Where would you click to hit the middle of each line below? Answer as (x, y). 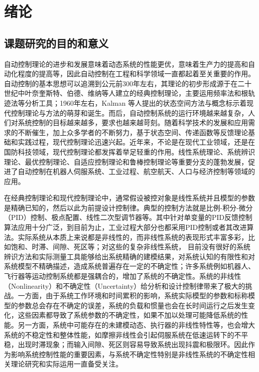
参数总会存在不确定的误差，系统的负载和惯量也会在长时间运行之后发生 (133, 305)
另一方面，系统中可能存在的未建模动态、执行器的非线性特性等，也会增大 (136, 325)
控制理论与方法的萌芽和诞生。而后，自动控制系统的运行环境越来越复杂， (129, 112)
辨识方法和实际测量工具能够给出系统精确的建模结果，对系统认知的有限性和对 (129, 256)
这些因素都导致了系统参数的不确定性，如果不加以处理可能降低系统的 (129, 315)
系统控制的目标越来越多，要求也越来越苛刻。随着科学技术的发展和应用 (133, 122)
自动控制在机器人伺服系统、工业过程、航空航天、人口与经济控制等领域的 (136, 171)
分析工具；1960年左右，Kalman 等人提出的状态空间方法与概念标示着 (135, 102)
